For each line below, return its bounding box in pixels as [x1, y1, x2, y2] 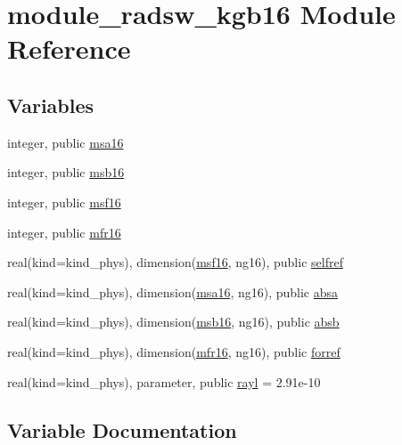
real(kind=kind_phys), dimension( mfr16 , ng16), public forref [7, 342, 340, 360]
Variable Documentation [7, 416, 237, 443]
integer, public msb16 [7, 163, 125, 182]
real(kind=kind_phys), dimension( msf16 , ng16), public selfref [7, 253, 343, 271]
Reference [7, 30, 131, 67]
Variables [7, 91, 94, 118]
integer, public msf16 [7, 192, 121, 211]
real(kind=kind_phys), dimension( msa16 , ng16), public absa [7, 282, 339, 301]
